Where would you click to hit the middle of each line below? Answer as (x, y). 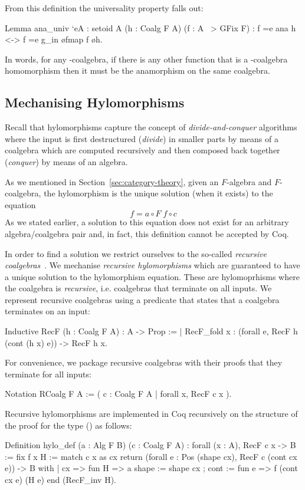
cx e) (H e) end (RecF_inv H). (60, 480)
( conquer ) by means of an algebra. (66, 161)
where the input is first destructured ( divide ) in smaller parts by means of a (142, 138)
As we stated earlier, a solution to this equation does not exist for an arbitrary (147, 222)
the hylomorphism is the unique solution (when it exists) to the (158, 193)
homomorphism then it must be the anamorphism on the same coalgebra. (137, 70)
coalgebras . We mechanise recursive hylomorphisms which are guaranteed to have (152, 265)
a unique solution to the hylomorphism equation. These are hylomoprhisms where (152, 276)
